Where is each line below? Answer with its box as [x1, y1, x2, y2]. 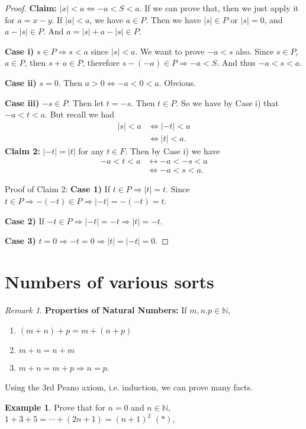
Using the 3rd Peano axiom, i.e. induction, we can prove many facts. [5, 381, 253, 393]
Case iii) [5, 96, 40, 109]
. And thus [217, 56, 256, 69]
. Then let [67, 96, 104, 109]
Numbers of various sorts [5, 269, 214, 294]
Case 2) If [5, 214, 44, 227]
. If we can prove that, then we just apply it [139, 2, 299, 14]
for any [78, 144, 104, 157]
